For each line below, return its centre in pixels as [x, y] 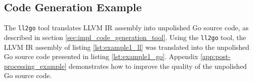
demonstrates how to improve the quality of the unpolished [158, 66]
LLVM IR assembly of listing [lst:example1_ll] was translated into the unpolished [127, 47]
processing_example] [35, 66]
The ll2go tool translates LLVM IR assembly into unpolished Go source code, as [126, 28]
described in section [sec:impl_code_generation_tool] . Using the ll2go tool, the [125, 37]
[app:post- [215, 56]
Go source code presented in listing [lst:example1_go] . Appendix [101, 56]
